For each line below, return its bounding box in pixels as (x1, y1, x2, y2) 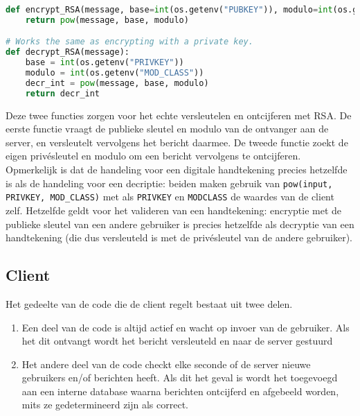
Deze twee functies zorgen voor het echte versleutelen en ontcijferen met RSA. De (6, 107, 352, 122)
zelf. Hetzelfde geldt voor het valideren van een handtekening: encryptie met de (6, 202, 342, 217)
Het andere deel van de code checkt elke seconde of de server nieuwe (21, 356, 311, 371)
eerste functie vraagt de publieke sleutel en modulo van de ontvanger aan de (6, 121, 329, 136)
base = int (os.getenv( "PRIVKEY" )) (25, 58, 184, 68)
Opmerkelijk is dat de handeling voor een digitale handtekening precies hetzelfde (6, 162, 348, 177)
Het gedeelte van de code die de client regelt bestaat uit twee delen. (6, 296, 293, 311)
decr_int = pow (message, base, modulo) (25, 78, 209, 88)
